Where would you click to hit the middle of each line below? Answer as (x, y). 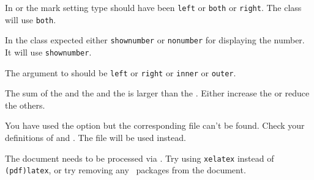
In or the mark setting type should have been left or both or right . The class (153, 7)
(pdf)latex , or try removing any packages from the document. (125, 170)
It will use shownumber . (48, 52)
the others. (25, 105)
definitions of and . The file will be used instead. (95, 138)
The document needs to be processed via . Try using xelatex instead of (140, 158)
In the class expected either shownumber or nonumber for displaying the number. (155, 40)
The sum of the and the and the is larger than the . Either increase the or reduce (157, 93)
